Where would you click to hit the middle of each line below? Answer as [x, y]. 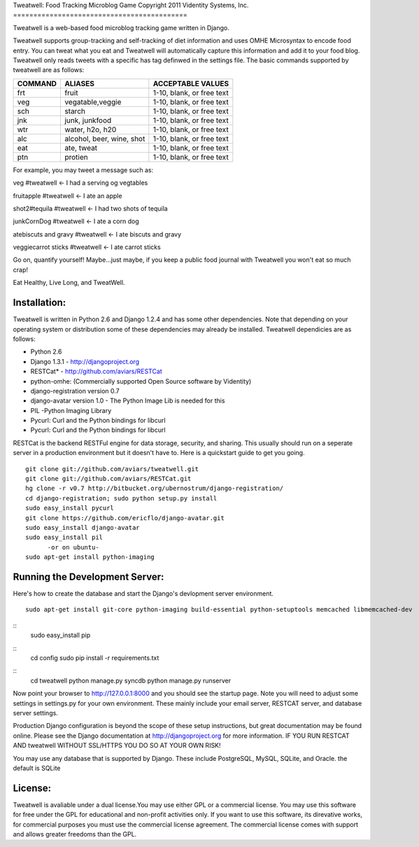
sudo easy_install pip [61, 635]
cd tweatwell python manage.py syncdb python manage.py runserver [130, 680]
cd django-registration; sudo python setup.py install [121, 498]
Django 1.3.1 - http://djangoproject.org [85, 361]
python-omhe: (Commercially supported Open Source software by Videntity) [141, 381]
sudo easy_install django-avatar [83, 527]
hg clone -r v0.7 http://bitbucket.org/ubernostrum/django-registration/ [155, 489]
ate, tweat [81, 148]
